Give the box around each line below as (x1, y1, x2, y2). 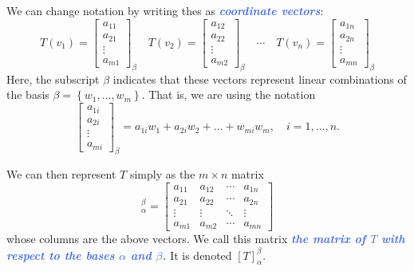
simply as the (129, 166, 195, 183)
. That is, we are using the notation (141, 86, 316, 103)
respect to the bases (6, 246, 115, 263)
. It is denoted (162, 246, 232, 263)
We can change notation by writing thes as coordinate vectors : (6, 2, 324, 18)
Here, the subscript (6, 70, 100, 87)
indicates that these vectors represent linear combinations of (112, 70, 407, 87)
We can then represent (6, 166, 116, 183)
